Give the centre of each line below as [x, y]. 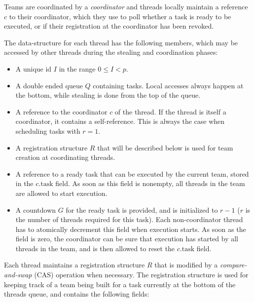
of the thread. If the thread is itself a [170, 111]
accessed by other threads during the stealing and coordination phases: [111, 52]
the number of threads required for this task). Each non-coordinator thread [129, 219]
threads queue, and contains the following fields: [77, 294]
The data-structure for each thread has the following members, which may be [121, 42]
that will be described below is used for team [165, 147]
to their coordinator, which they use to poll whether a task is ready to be [120, 16]
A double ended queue [49, 85]
